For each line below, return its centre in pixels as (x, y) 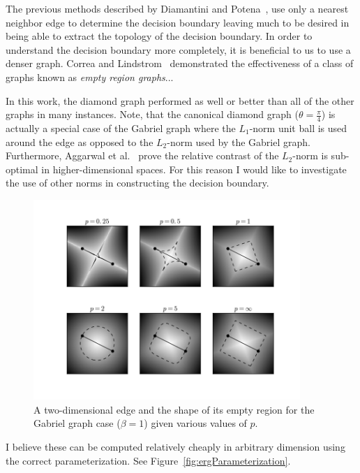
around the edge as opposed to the (80, 141)
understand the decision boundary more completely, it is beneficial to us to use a (178, 49)
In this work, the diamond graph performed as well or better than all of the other (180, 100)
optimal (22, 169)
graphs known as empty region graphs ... (90, 77)
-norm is (310, 155)
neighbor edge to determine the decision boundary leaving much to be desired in (178, 22)
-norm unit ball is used (298, 128)
